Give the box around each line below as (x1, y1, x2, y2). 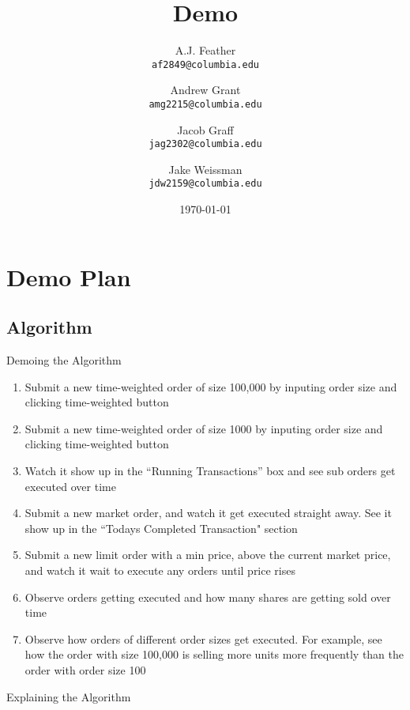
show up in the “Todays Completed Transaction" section (24, 519, 298, 536)
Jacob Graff (177, 121, 234, 138)
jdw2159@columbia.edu (149, 178, 262, 190)
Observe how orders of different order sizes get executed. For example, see (24, 630, 382, 647)
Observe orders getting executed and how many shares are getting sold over (24, 588, 391, 605)
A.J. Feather (175, 42, 236, 59)
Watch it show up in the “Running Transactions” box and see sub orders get (24, 463, 396, 479)
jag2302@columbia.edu (149, 138, 262, 150)
